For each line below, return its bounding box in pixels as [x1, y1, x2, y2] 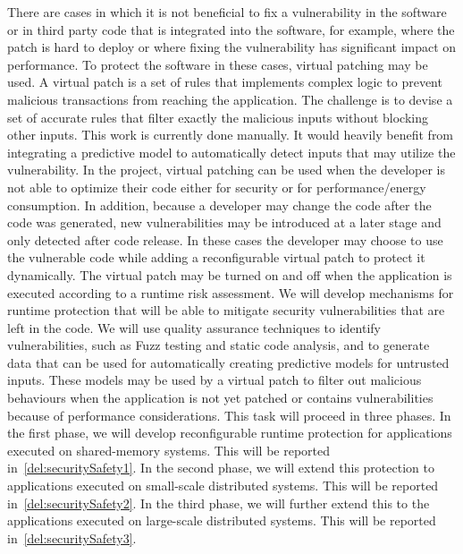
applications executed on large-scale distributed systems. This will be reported [7, 511, 436, 530]
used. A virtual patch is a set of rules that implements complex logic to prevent [7, 72, 442, 91]
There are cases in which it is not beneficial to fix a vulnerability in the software [7, 3, 447, 21]
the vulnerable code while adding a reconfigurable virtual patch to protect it [7, 248, 425, 267]
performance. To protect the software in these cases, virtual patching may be [7, 55, 428, 73]
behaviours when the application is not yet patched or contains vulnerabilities [7, 388, 434, 407]
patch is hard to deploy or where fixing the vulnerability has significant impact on [7, 38, 457, 56]
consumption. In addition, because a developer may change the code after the [7, 195, 432, 214]
